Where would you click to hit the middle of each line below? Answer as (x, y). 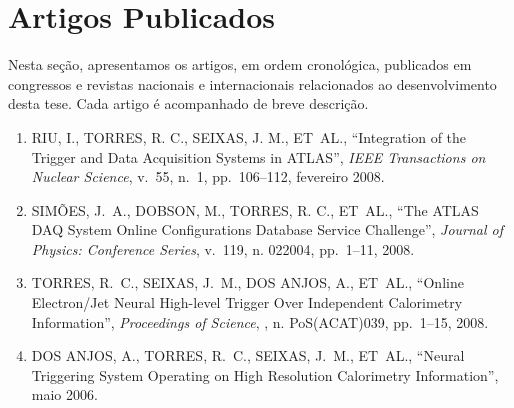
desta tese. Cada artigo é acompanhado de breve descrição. (188, 103)
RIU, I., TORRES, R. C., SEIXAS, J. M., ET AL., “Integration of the (249, 136)
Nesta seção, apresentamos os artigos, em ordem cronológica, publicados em (240, 64)
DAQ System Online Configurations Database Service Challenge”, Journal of (267, 229)
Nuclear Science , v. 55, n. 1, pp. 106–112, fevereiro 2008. (208, 176)
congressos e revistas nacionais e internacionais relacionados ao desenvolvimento (252, 83)
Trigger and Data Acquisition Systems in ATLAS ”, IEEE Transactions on (258, 156)
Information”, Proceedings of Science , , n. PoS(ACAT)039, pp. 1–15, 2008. (260, 321)
